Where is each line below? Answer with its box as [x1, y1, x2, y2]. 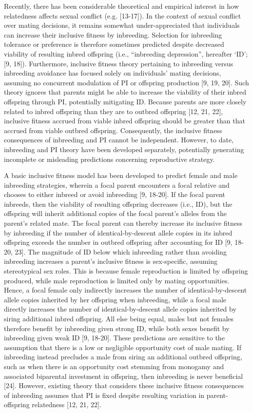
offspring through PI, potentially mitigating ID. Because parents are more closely [4, 96, 247, 106]
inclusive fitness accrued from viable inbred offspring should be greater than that [4, 116, 245, 126]
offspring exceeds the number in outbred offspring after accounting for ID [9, [4, 237, 233, 247]
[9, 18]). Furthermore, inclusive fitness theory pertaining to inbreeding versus [4, 58, 234, 68]
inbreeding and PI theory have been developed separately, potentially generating [4, 144, 244, 154]
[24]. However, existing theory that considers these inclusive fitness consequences [4, 380, 244, 391]
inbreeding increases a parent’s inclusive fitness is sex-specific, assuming [4, 256, 218, 266]
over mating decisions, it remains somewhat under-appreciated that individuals [4, 20, 240, 30]
